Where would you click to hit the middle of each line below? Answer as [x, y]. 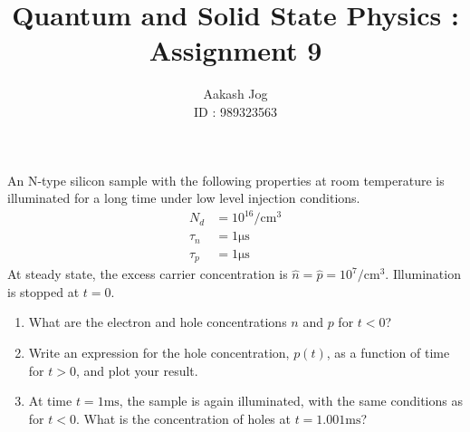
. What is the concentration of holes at [183, 418]
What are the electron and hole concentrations [158, 322]
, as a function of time [388, 352]
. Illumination [423, 274]
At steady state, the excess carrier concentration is [148, 274]
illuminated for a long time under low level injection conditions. [184, 198]
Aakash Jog [235, 94]
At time [50, 401]
